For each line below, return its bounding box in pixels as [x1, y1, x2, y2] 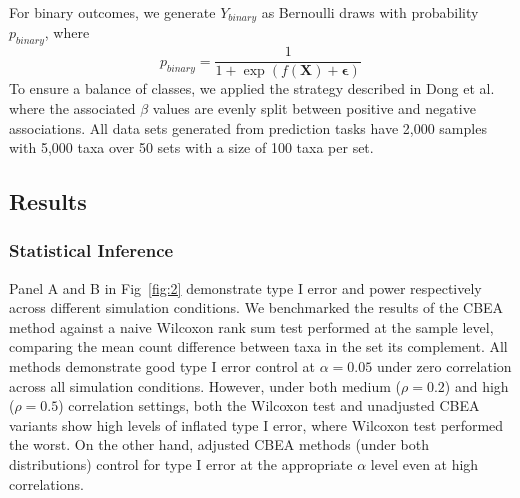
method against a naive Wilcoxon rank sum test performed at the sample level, [9, 316, 494, 337]
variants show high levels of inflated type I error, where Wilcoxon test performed [9, 414, 504, 435]
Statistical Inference [9, 238, 174, 263]
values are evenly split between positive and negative [152, 97, 476, 118]
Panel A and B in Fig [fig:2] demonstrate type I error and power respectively [9, 277, 482, 298]
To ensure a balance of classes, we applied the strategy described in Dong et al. [9, 78, 495, 99]
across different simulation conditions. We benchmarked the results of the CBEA [9, 297, 504, 318]
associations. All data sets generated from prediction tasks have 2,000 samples [9, 117, 487, 138]
